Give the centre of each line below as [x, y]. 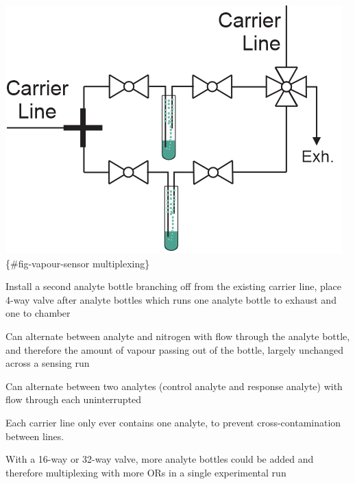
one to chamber [38, 313]
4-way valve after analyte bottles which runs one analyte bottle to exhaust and [171, 299]
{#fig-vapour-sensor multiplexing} [78, 263]
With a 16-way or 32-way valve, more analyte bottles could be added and [160, 459]
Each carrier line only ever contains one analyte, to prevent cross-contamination [173, 422]
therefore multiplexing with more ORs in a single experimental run [146, 472]
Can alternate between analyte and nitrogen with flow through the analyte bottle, [178, 336]
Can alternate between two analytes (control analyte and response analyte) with [174, 386]
